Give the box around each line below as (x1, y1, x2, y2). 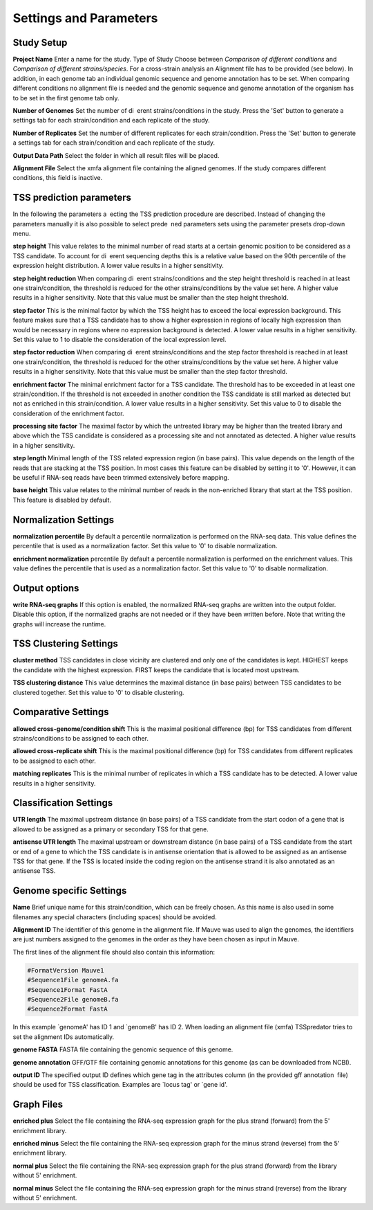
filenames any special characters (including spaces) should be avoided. (12, 912, 217, 921)
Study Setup (12, 37, 68, 48)
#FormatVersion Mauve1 (27, 966, 104, 974)
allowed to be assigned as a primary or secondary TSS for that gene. (12, 824, 209, 833)
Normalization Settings (12, 514, 115, 525)
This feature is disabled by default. (12, 496, 112, 504)
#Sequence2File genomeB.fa (27, 995, 119, 1003)
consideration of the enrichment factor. (12, 409, 124, 417)
